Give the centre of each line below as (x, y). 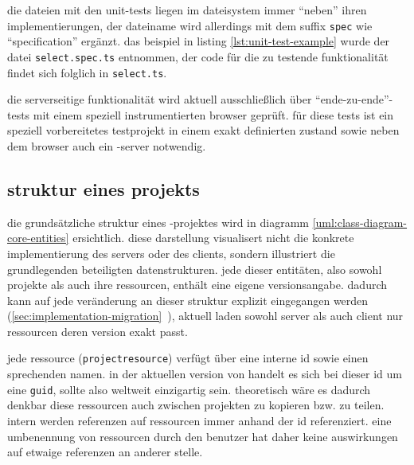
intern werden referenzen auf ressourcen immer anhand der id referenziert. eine (199, 420)
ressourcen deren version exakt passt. (98, 331)
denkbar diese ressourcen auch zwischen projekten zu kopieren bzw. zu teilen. (196, 405)
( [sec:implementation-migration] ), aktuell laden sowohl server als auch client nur (205, 316)
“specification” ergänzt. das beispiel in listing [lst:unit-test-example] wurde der (199, 41)
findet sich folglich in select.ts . (87, 72)
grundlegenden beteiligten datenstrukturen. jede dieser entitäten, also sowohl (195, 269)
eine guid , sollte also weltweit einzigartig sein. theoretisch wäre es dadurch (189, 389)
